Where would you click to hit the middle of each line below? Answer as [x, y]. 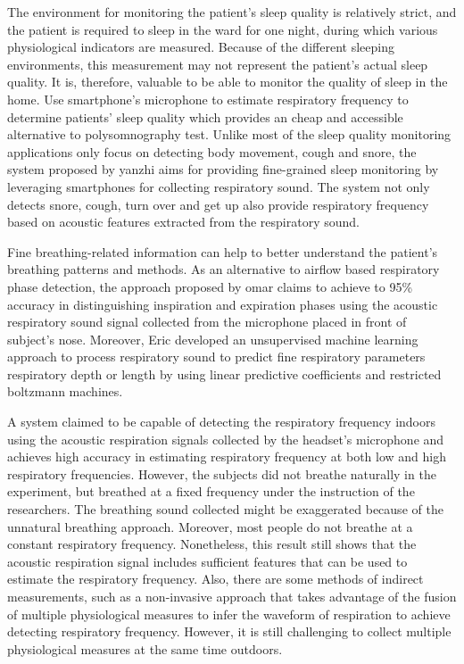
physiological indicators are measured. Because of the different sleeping [201, 47]
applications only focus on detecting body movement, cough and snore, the [212, 151]
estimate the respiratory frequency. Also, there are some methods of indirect [215, 579]
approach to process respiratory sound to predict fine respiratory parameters [216, 357]
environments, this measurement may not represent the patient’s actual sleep [218, 64]
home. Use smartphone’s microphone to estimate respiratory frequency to [208, 99]
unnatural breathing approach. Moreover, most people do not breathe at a [210, 526]
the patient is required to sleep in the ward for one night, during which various [223, 29]
